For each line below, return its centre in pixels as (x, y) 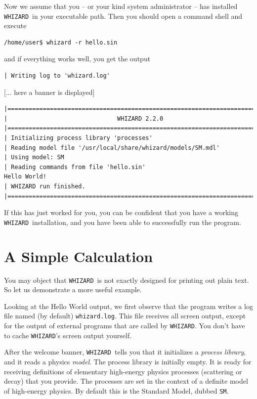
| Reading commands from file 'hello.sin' (75, 167)
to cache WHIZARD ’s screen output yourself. (68, 335)
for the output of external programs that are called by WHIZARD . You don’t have (125, 326)
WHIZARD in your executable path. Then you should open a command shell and (123, 16)
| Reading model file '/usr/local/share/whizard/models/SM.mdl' (112, 148)
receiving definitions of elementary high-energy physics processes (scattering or (123, 371)
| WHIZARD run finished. (45, 186)
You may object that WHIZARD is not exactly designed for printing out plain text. (127, 280)
